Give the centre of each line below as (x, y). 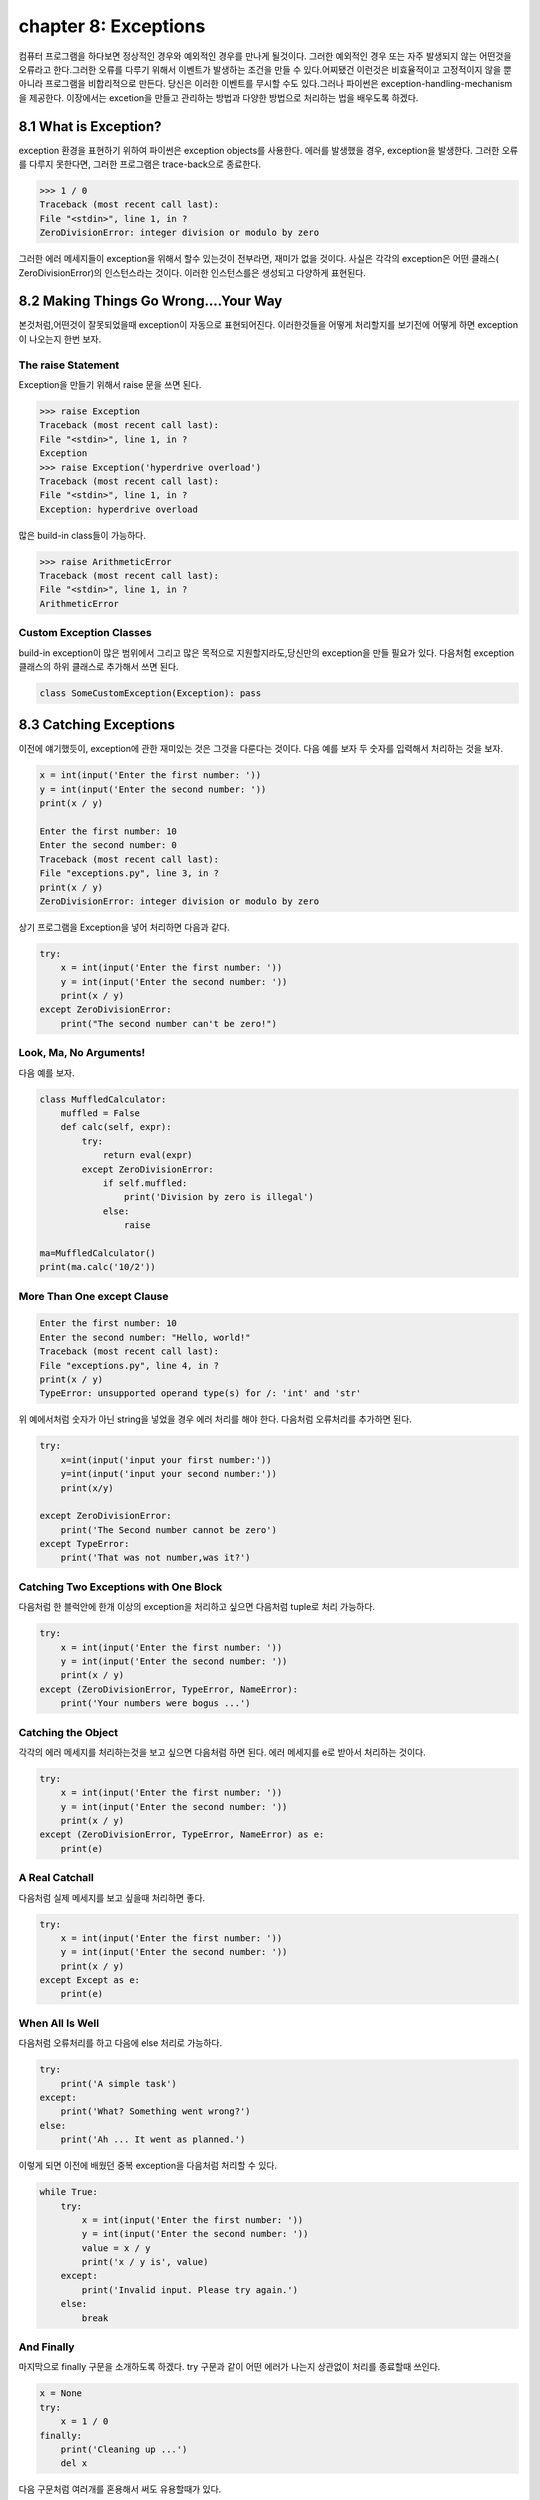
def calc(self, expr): (116, 1127)
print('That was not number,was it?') (155, 1558)
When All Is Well (59, 2023)
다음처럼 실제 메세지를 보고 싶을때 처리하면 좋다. (112, 1897)
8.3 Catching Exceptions (96, 725)
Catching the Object (68, 1732)
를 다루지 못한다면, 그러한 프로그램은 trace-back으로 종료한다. (140, 164)
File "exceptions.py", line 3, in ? (129, 873)
